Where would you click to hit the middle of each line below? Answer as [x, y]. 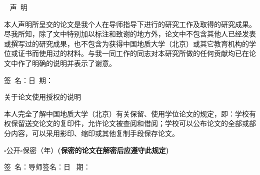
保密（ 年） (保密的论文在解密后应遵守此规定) [96, 150]
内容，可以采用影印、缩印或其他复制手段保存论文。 [95, 133]
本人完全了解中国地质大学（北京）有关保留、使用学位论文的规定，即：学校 [126, 113]
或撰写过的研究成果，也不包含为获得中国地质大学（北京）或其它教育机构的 [126, 43]
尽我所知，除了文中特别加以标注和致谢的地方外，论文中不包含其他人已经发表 [130, 34]
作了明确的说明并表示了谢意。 [67, 63]
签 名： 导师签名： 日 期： [47, 167]
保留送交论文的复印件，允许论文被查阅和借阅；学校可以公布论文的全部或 [130, 123]
